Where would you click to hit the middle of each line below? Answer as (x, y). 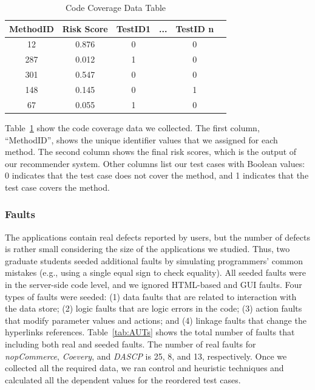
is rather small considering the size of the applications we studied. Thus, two (147, 249)
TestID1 (134, 28)
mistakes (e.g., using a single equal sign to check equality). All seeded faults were (155, 272)
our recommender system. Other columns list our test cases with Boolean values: (155, 163)
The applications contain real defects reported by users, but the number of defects (158, 237)
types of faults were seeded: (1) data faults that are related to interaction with (151, 296)
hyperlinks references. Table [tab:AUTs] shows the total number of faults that (150, 332)
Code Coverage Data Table (116, 7)
